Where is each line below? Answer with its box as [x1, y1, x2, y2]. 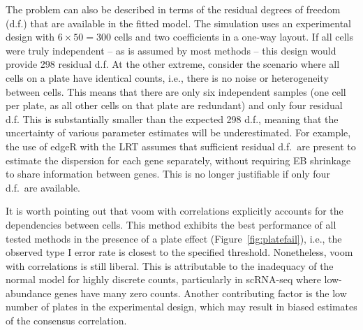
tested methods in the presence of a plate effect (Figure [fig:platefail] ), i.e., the [6, 231, 342, 245]
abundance [6, 285, 52, 300]
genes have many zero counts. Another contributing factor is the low [54, 285, 347, 300]
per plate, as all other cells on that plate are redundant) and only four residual [6, 98, 343, 113]
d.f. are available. [6, 180, 81, 194]
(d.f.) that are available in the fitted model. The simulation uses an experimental [6, 15, 351, 30]
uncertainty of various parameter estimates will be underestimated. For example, [6, 125, 351, 140]
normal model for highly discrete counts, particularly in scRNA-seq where [6, 272, 321, 287]
